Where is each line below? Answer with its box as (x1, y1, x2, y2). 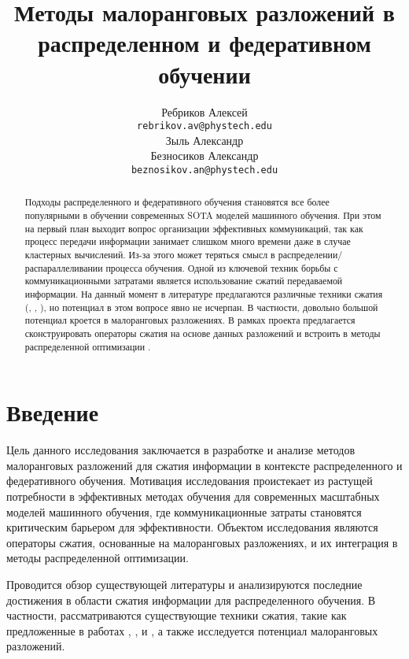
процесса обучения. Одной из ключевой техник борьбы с (105, 261, 338, 274)
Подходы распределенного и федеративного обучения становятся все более (24, 195, 330, 209)
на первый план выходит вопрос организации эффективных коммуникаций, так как (24, 221, 363, 235)
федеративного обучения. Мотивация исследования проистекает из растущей (6, 472, 373, 489)
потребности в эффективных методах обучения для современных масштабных (6, 487, 380, 504)
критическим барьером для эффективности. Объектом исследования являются (6, 519, 378, 535)
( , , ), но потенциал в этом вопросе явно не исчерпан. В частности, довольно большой (24, 300, 378, 313)
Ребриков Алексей (161, 103, 248, 120)
